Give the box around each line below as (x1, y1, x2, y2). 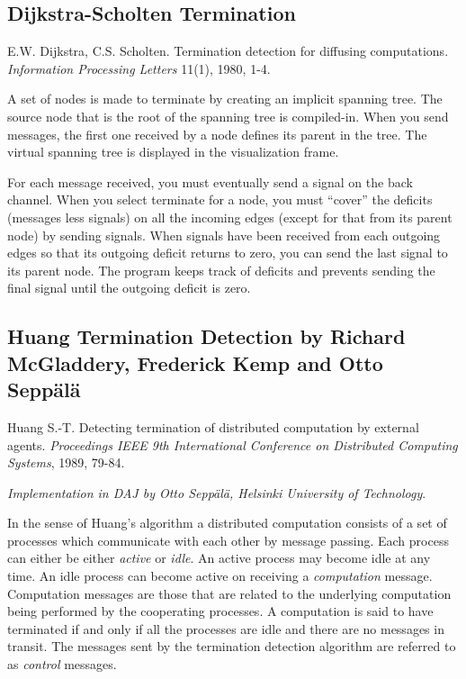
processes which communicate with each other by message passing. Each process (7, 530, 449, 549)
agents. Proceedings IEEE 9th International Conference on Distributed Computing (7, 435, 458, 454)
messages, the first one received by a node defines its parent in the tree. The (7, 124, 427, 143)
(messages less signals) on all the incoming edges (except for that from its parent (7, 207, 453, 226)
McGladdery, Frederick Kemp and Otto (7, 349, 383, 376)
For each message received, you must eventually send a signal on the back (7, 172, 413, 191)
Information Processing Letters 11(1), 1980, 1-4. (7, 59, 271, 77)
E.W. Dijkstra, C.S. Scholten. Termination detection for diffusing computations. (7, 41, 449, 60)
